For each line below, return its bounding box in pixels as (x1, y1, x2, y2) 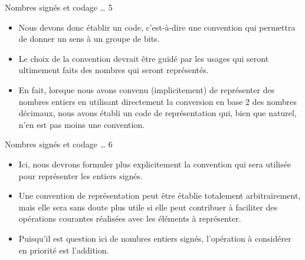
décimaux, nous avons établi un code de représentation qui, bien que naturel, (18, 107, 297, 119)
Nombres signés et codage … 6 (5, 138, 113, 150)
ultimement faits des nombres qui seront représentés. (18, 64, 209, 76)
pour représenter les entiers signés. (18, 169, 143, 182)
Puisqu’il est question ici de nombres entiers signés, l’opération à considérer (18, 232, 291, 244)
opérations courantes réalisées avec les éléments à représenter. (18, 212, 241, 225)
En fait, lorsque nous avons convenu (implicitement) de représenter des (18, 83, 275, 96)
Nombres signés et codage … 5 (5, 1, 113, 13)
